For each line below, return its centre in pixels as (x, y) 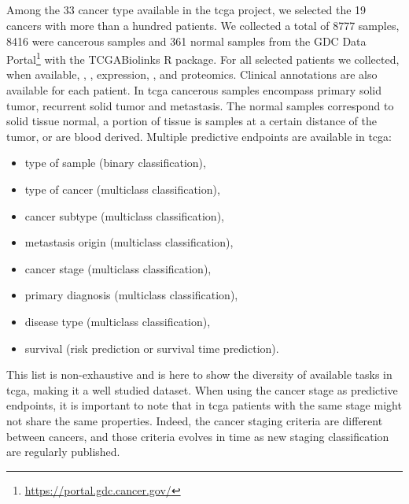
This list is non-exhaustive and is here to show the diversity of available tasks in (199, 374)
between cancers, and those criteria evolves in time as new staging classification (198, 436)
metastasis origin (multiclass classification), (129, 242)
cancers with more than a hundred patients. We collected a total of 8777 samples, (203, 25)
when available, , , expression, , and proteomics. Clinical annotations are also (192, 74)
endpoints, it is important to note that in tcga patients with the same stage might (204, 405)
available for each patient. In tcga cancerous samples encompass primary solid (194, 90)
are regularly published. (63, 452)
